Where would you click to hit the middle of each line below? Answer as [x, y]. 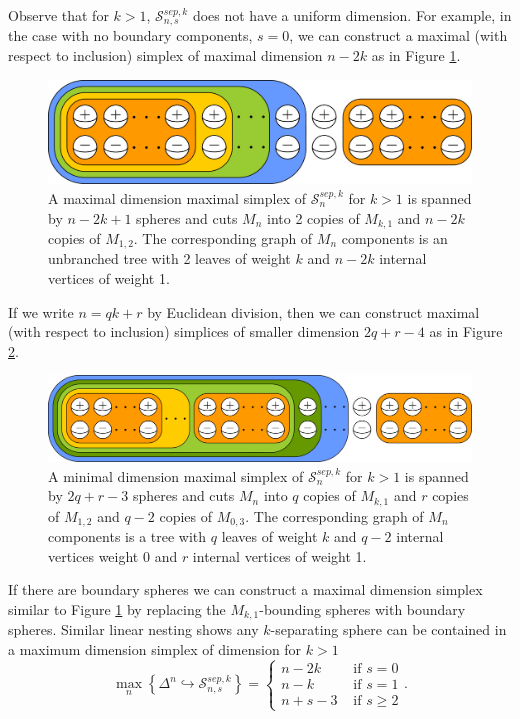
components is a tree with [127, 536]
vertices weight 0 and [113, 555]
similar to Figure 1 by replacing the [117, 608]
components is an [394, 238]
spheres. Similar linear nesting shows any [133, 629]
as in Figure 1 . [416, 55]
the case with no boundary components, [130, 35]
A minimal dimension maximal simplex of [176, 475]
